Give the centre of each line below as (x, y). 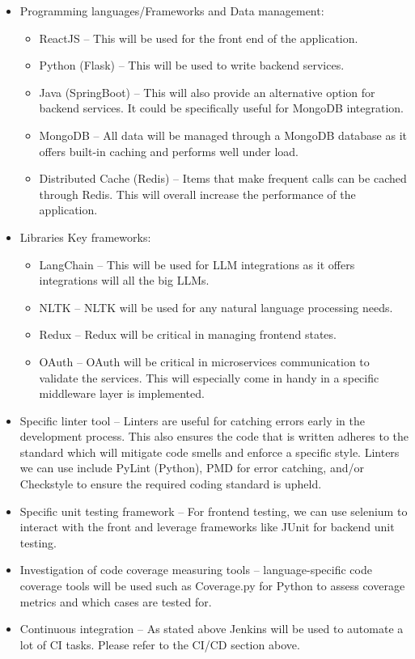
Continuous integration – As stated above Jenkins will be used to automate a (212, 629)
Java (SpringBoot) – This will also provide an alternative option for (207, 92)
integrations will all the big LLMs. (124, 280)
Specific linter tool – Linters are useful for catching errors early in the (192, 420)
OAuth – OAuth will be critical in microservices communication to (204, 361)
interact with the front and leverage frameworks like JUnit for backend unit (207, 527)
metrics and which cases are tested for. (116, 601)
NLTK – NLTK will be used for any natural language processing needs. (216, 307)
